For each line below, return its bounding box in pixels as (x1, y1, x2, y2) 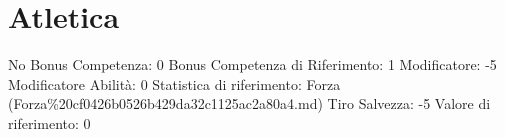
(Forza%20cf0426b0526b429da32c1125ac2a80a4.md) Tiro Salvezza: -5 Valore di (8, 93, 491, 114)
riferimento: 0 (8, 112, 91, 133)
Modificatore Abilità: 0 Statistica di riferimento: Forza (8, 73, 341, 94)
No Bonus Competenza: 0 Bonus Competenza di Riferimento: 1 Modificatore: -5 (8, 54, 497, 75)
